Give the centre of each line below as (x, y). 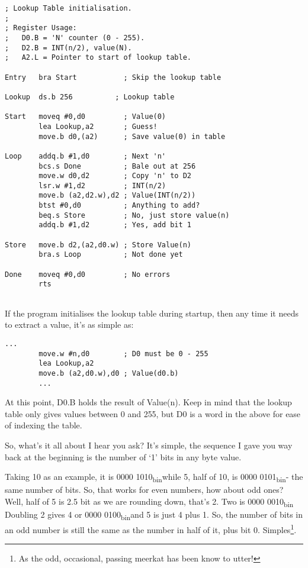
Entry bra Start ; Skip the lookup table (113, 77)
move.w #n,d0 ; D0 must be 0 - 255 (123, 354)
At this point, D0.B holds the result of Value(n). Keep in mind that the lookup (148, 402)
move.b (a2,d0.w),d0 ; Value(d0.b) (109, 373)
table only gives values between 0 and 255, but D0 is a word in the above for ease (153, 413)
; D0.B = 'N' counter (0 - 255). (75, 38)
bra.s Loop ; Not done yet (111, 255)
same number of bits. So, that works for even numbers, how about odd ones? (144, 490)
